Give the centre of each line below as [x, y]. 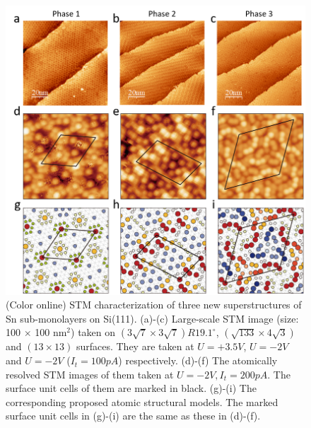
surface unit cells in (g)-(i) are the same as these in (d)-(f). [133, 416]
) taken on [93, 332]
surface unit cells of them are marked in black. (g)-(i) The [131, 388]
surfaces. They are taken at [135, 346]
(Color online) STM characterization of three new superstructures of [154, 305]
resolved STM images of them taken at [90, 374]
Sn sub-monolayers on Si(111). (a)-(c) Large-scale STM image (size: [152, 318]
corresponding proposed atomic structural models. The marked [142, 401]
